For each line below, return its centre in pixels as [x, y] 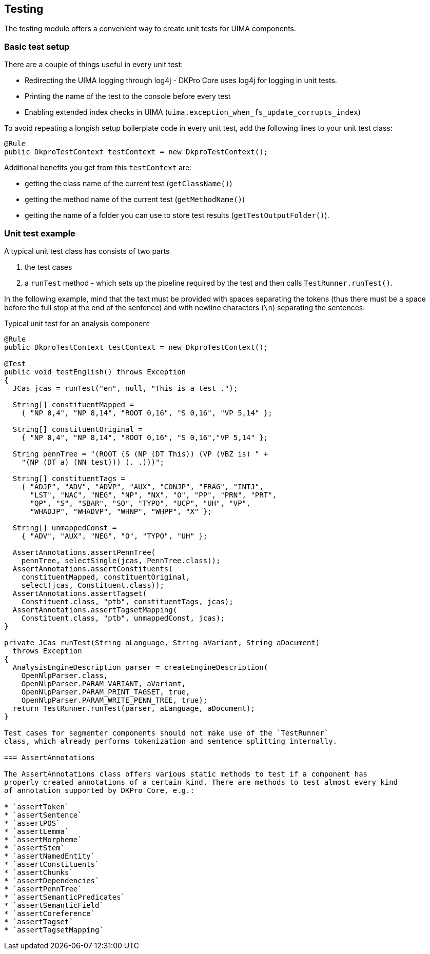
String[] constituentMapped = [73, 404]
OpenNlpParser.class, [65, 675]
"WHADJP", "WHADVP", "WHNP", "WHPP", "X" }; [121, 511]
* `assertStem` [35, 848]
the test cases [48, 267]
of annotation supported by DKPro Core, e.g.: [99, 790]
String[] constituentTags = [69, 478]
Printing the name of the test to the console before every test [128, 96]
